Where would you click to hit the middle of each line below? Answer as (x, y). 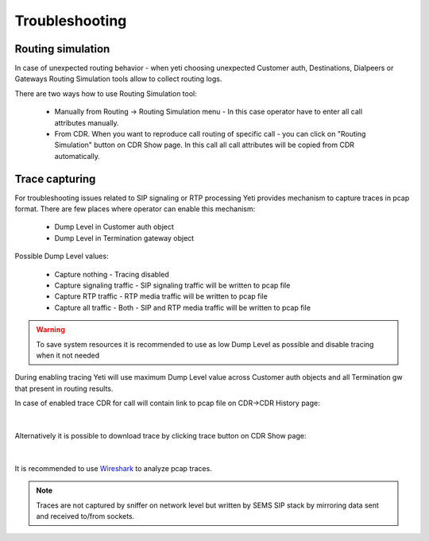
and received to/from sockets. (85, 516)
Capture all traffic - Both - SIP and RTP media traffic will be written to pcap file (183, 307)
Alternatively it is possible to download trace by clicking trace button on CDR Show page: (160, 435)
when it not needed (68, 355)
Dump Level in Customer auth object (114, 227)
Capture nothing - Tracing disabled (112, 274)
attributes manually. (87, 122)
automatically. (77, 156)
